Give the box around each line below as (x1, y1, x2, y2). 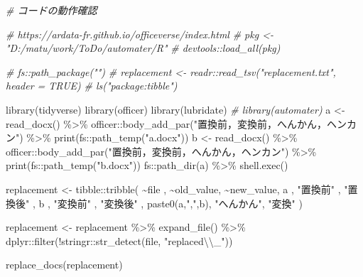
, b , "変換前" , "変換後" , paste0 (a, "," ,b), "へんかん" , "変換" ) (32, 195, 303, 210)
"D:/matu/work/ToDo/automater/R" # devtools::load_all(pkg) (6, 40, 281, 55)
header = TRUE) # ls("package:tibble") (6, 78, 178, 93)
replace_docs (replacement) (6, 257, 123, 272)
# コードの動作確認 (6, 3, 97, 17)
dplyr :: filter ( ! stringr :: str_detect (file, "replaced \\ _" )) (6, 233, 233, 248)
